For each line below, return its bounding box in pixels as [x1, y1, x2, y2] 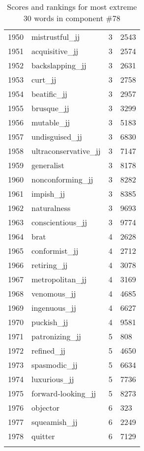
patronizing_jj [31, 331, 81, 342]
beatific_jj [31, 88, 67, 99]
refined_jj [31, 345, 65, 356]
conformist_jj [31, 245, 79, 256]
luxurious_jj [31, 373, 74, 385]
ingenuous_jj [31, 302, 76, 313]
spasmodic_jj [31, 359, 78, 370]
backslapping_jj [31, 60, 86, 71]
